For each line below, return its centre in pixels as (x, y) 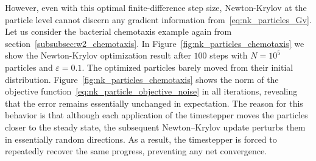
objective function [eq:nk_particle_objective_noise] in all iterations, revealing (151, 91)
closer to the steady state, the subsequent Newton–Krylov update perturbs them (155, 127)
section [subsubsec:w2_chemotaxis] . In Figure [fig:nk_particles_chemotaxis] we (155, 43)
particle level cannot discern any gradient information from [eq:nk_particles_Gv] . (158, 19)
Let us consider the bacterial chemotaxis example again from (118, 31)
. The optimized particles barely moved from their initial (188, 67)
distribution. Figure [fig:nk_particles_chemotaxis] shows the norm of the (142, 79)
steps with (229, 55)
